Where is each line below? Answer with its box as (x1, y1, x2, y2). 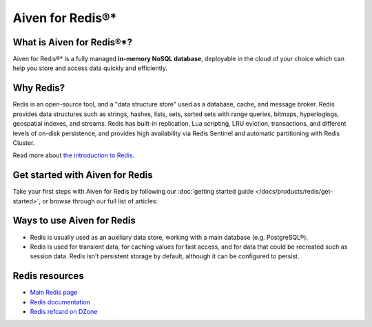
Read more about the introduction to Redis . (12, 151, 135, 159)
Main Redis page (30, 289, 78, 297)
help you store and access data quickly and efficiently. (12, 64, 168, 72)
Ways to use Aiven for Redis (12, 215, 136, 227)
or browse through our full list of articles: (42, 196, 158, 205)
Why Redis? (12, 82, 65, 94)
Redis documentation (30, 297, 91, 306)
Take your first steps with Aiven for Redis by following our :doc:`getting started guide (12, 188, 254, 196)
